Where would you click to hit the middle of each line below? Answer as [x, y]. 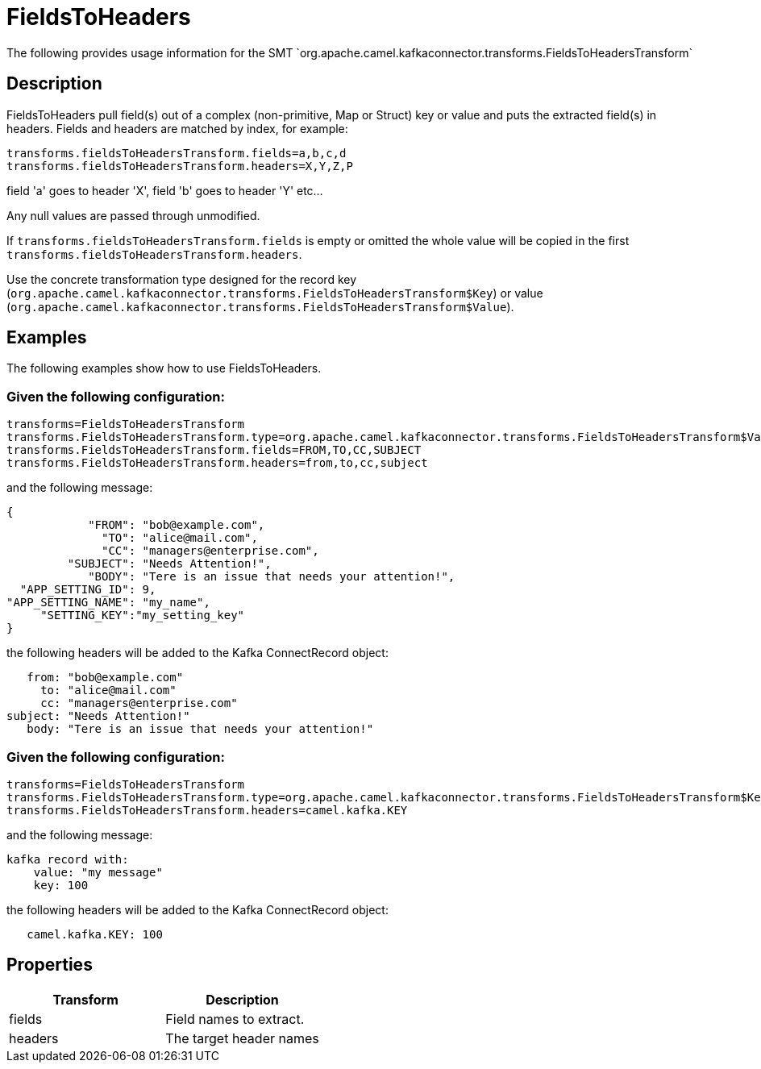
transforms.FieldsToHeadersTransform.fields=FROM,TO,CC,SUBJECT [214, 450]
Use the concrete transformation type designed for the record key [182, 279]
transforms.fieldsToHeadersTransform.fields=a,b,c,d [177, 153]
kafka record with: [68, 859]
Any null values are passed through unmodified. [133, 215]
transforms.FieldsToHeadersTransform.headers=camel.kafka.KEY [207, 810]
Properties [50, 965]
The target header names [242, 1038]
